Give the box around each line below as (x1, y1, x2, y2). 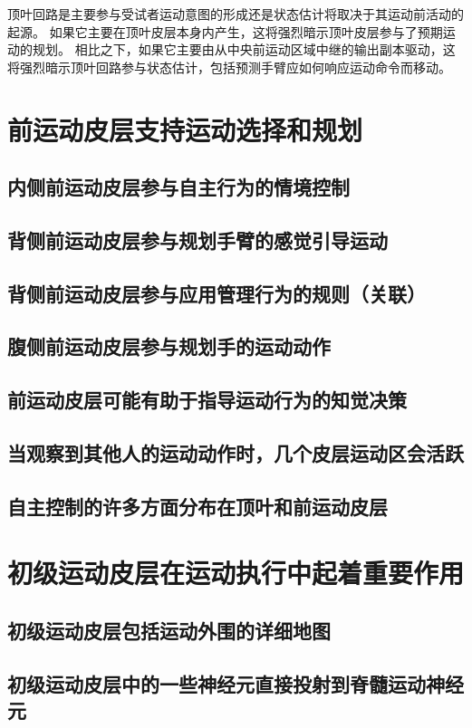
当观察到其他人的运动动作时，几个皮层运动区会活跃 (7, 439, 464, 467)
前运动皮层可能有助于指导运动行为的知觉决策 (7, 386, 407, 414)
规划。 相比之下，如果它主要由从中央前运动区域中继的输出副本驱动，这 (32, 40, 456, 59)
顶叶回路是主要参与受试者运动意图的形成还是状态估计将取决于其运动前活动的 (7, 5, 464, 23)
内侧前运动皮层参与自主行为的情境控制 (7, 173, 350, 201)
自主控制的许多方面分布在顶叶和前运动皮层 (7, 492, 388, 520)
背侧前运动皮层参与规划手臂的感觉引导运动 (7, 225, 388, 254)
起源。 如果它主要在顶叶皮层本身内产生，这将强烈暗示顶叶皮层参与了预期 (7, 22, 443, 41)
